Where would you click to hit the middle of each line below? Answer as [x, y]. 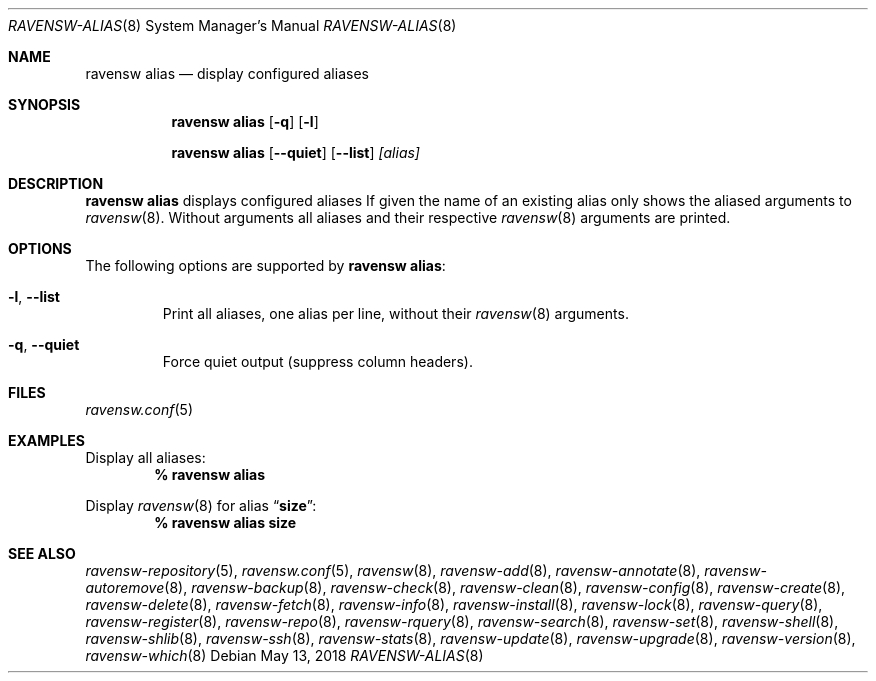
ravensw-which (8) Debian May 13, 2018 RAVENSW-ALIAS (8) [284, 655]
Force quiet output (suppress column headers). [317, 361]
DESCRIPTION [56, 183]
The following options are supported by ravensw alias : [265, 265]
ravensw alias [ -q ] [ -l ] [245, 121]
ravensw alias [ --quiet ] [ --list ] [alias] [295, 152]
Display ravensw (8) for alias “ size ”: [201, 505]
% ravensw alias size [225, 522]
